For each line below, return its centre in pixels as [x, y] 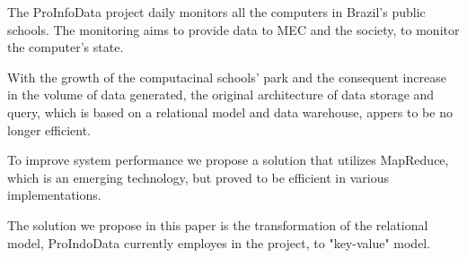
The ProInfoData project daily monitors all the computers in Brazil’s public [216, 12]
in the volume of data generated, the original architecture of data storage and [221, 95]
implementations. [54, 195]
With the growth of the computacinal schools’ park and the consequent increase [227, 77]
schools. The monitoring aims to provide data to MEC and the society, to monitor [233, 29]
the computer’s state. [66, 47]
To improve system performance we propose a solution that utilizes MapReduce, [228, 160]
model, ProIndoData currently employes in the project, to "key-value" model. [219, 242]
